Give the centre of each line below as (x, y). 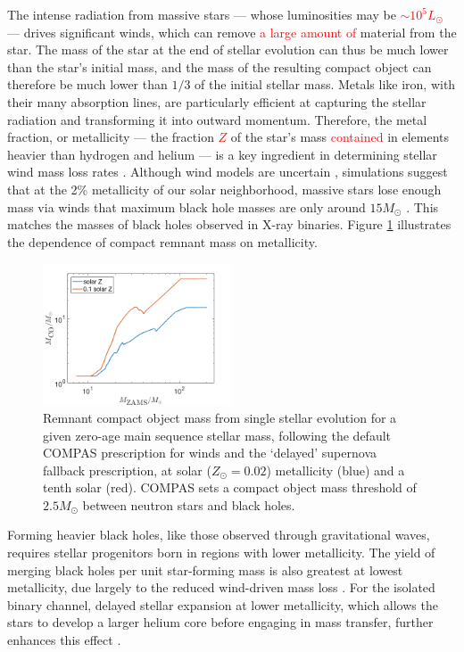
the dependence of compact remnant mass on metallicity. (162, 241)
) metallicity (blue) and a (336, 470)
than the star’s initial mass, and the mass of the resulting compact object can (220, 66)
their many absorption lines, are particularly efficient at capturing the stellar (217, 101)
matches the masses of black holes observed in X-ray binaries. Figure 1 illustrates (229, 224)
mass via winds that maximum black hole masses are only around (186, 206)
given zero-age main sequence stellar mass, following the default (217, 435)
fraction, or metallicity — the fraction (111, 137)
